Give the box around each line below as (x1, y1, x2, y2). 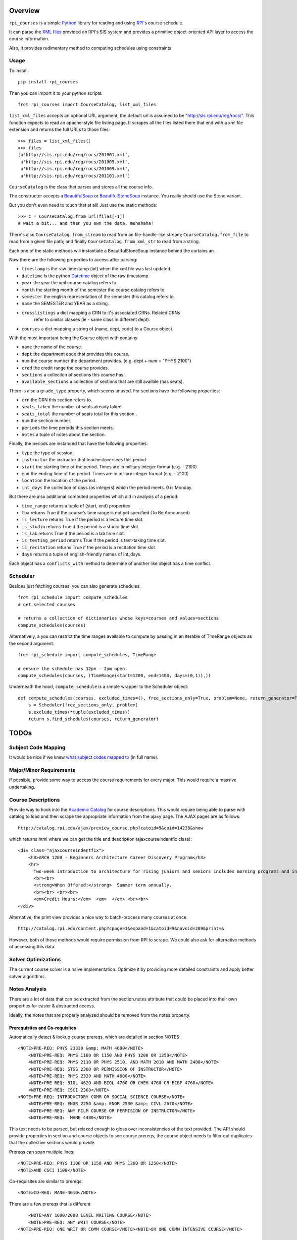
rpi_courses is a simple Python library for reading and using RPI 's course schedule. (9, 20, 184, 26)
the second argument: (9, 640, 54, 646)
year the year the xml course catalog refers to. (21, 280, 118, 286)
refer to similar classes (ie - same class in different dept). (34, 316, 150, 322)
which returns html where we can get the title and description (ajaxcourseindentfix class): (9, 836, 192, 842)
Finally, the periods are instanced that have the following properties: (9, 440, 148, 446)
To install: (9, 67, 29, 73)
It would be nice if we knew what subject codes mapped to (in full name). (9, 754, 158, 760)
